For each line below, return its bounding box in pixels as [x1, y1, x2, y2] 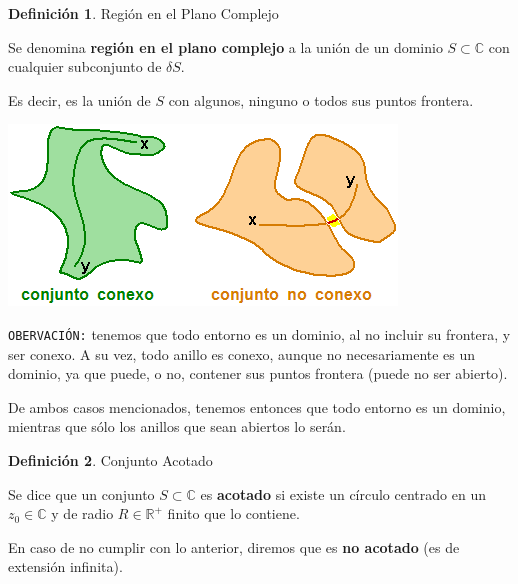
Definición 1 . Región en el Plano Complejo [8, 3, 279, 23]
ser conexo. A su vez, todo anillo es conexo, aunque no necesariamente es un [8, 343, 476, 364]
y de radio [51, 503, 114, 524]
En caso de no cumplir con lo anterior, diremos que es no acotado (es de [8, 536, 460, 557]
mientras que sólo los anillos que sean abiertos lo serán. [8, 416, 346, 437]
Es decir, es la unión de [8, 89, 151, 110]
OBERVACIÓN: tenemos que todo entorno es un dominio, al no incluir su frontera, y [8, 323, 511, 344]
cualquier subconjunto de [8, 56, 162, 77]
